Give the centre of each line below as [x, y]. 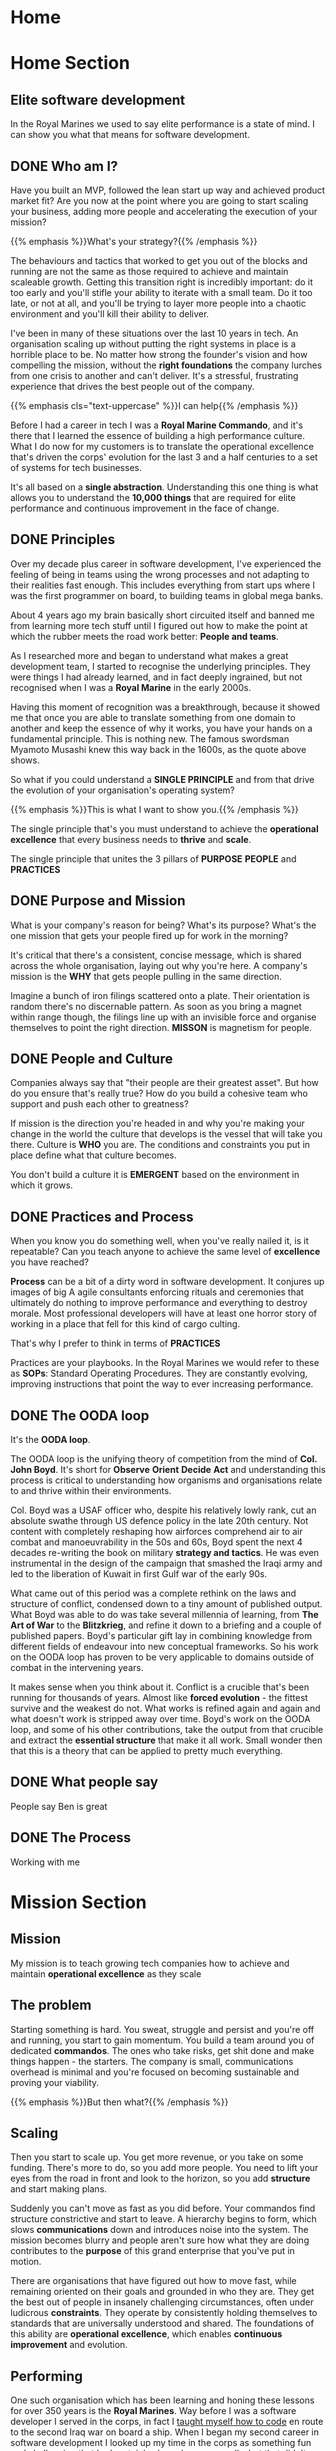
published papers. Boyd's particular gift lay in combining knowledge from [161, 1636]
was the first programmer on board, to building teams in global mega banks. [167, 595]
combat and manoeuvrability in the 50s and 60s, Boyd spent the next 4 [156, 1542]
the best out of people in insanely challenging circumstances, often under [162, 2302]
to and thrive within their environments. [91, 1491]
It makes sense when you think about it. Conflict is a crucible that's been [160, 1687]
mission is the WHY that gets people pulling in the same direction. [146, 976]
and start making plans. [59, 2189]
